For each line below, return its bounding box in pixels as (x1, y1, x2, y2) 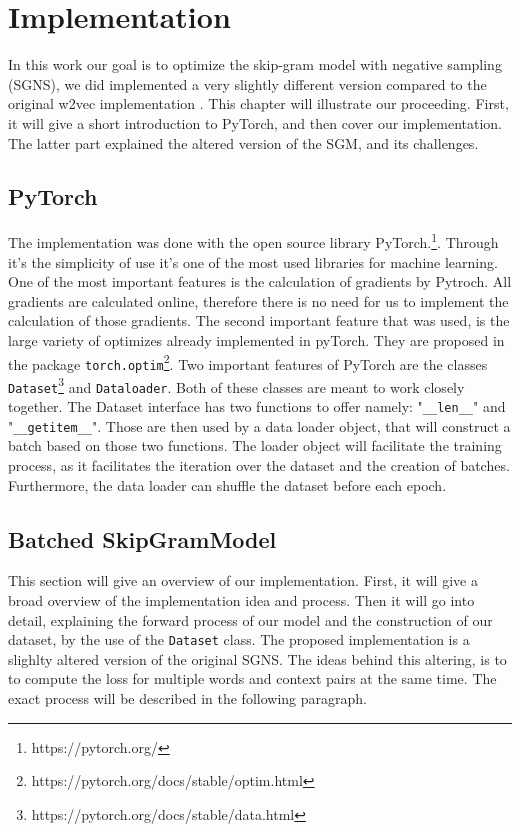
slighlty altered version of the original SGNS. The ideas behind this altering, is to (8, 648, 507, 669)
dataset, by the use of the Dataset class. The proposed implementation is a (8, 629, 470, 650)
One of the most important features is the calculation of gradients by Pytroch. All (8, 271, 512, 292)
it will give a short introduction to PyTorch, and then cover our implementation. (8, 112, 503, 133)
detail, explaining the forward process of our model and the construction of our (8, 609, 493, 630)
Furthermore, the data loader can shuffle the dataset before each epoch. (8, 474, 447, 495)
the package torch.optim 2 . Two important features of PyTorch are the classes (8, 350, 488, 374)
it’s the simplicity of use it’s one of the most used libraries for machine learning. (8, 251, 498, 272)
